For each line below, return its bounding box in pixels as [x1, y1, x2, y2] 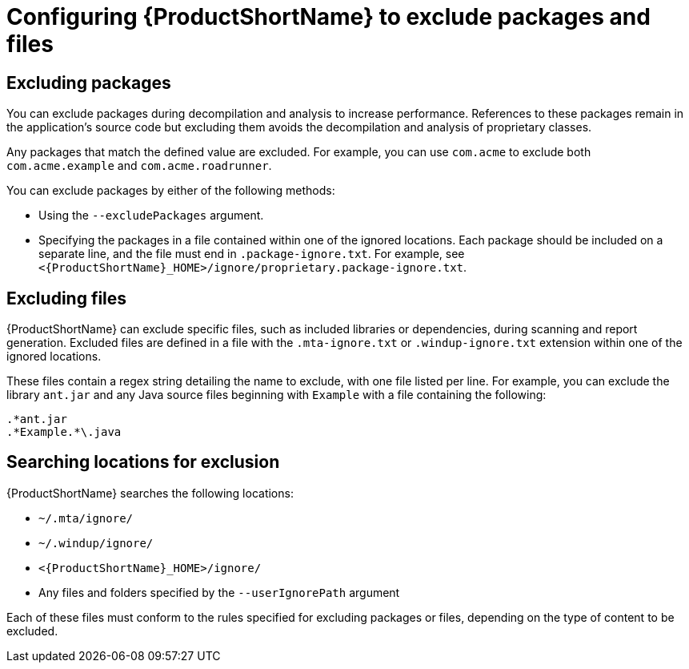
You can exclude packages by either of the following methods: [6, 183, 335, 198]
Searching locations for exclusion [6, 452, 280, 473]
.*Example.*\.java [6, 425, 122, 439]
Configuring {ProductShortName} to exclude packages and [6, 3, 651, 30]
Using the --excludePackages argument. [38, 208, 264, 223]
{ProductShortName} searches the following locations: [6, 486, 294, 500]
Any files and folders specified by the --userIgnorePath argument [38, 585, 400, 599]
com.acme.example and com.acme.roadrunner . [6, 159, 272, 173]
